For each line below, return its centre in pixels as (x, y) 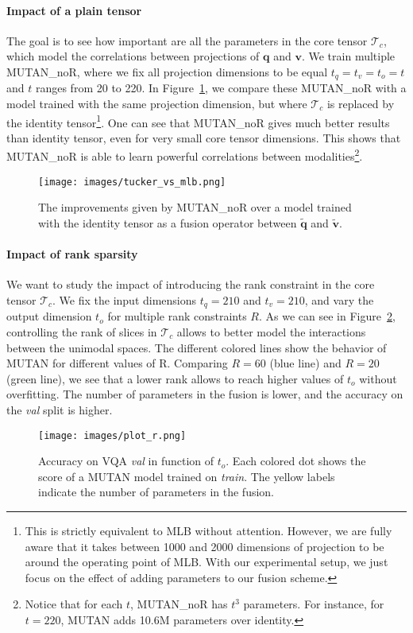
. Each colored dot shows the (296, 461)
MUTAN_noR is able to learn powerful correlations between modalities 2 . (185, 155)
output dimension (49, 316)
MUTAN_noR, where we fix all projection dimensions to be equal (167, 71)
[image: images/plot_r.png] (112, 435)
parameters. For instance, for (314, 604)
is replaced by (361, 104)
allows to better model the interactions (271, 332)
